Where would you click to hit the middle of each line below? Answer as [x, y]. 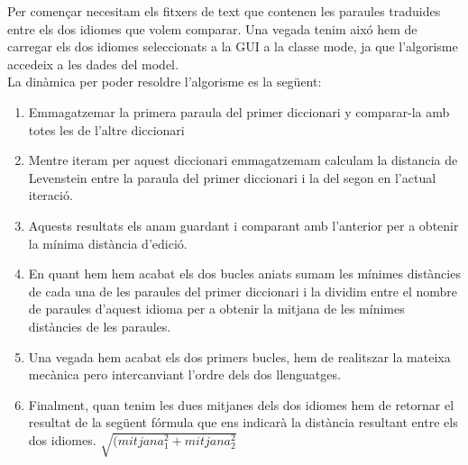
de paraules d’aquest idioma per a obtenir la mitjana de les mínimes [216, 309]
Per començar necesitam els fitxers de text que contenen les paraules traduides [224, 11]
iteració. [50, 195]
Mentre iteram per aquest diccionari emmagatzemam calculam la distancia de [243, 160]
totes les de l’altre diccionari [106, 129]
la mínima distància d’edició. [108, 243]
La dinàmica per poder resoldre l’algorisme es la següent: [165, 82]
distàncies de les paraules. [100, 326]
